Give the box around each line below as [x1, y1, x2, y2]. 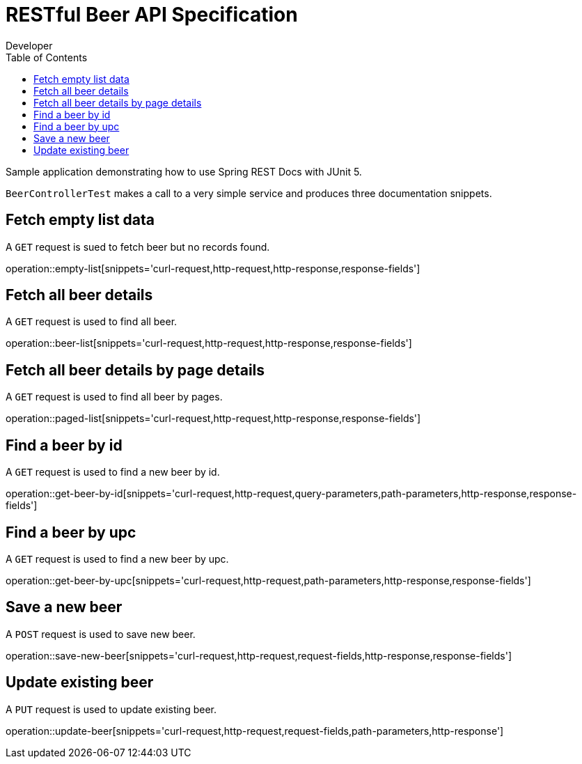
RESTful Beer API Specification [6, 3, 298, 26]
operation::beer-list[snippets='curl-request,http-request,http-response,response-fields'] [6, 337, 412, 350]
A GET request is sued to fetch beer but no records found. [6, 240, 270, 253]
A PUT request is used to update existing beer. [6, 703, 217, 715]
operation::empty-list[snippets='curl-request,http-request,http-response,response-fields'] [6, 262, 420, 274]
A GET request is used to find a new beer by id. [6, 466, 220, 478]
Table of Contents [6, 51, 88, 63]
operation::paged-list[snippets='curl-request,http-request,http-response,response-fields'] [6, 412, 421, 425]
